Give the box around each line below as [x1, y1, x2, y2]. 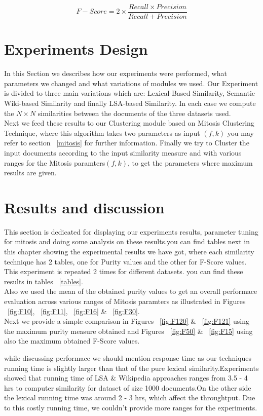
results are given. [4, 167, 57, 178]
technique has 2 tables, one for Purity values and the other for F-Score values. [4, 256, 247, 267]
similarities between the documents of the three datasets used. [37, 107, 231, 118]
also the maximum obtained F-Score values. [4, 335, 140, 346]
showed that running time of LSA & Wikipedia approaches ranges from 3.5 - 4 [4, 372, 248, 383]
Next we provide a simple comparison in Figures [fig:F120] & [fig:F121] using [4, 316, 250, 326]
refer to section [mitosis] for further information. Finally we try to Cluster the [4, 137, 249, 148]
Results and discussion [4, 197, 165, 217]
